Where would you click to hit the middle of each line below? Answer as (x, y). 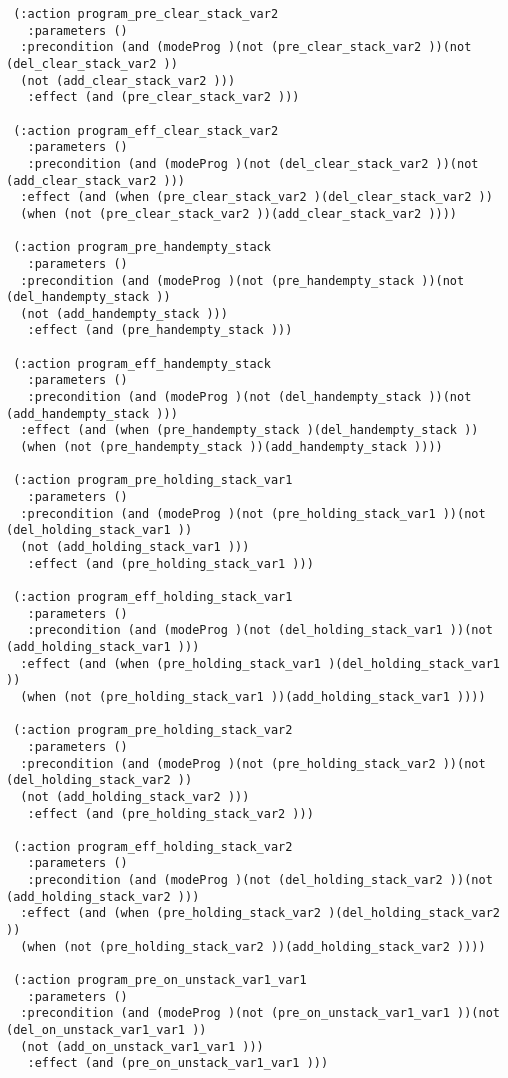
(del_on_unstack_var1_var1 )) (106, 1030)
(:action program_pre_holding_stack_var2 (153, 730)
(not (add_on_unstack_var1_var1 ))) (142, 1046)
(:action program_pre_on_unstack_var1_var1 (160, 980)
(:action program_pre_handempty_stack (142, 247)
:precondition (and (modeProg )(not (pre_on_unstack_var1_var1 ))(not (260, 1013)
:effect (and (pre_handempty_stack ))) (160, 330)
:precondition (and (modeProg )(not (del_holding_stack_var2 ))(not (260, 880)
